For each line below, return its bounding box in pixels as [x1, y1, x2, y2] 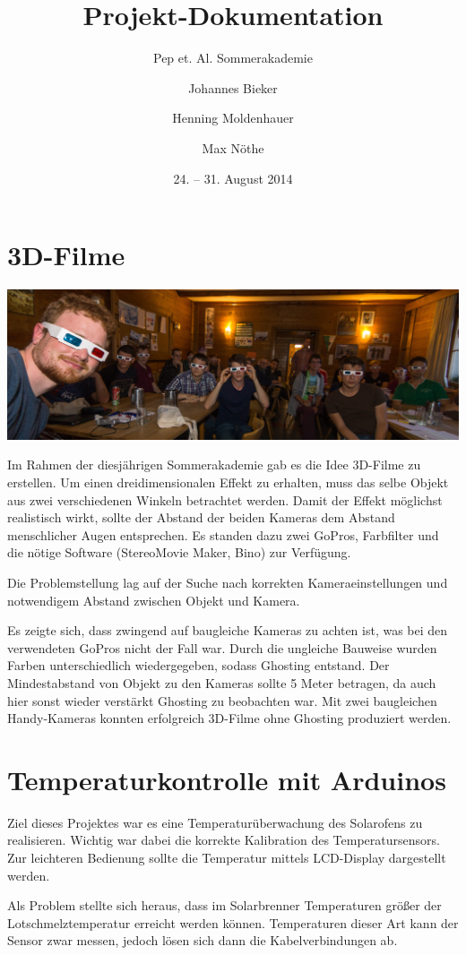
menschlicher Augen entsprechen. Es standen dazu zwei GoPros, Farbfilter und [7, 525, 439, 544]
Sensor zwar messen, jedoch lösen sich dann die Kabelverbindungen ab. [7, 931, 398, 950]
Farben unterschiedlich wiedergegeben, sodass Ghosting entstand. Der [7, 656, 390, 675]
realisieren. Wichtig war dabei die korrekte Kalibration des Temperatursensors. [7, 830, 440, 849]
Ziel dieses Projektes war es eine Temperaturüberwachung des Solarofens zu [7, 813, 423, 831]
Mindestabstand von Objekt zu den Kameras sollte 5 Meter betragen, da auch [7, 673, 436, 692]
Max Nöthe [202, 138, 264, 157]
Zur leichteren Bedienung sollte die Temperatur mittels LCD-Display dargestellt [7, 848, 446, 867]
